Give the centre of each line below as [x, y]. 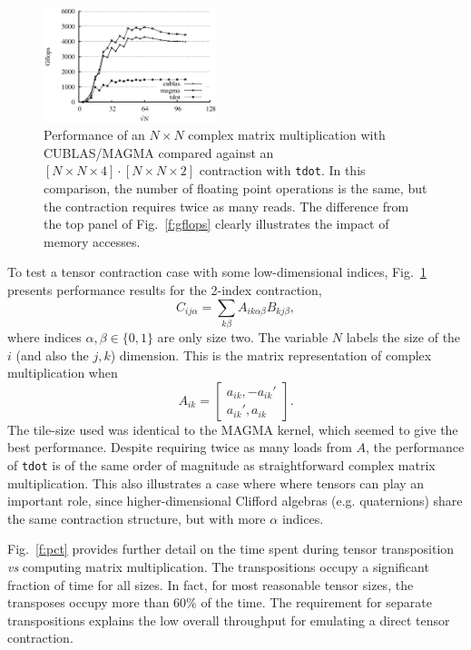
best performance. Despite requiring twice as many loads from [180, 447]
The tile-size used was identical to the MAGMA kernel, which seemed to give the [233, 429]
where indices [44, 336]
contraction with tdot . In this [282, 170]
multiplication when [63, 373]
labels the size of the [403, 336]
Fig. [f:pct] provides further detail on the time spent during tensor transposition [231, 549]
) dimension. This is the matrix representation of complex [271, 355]
